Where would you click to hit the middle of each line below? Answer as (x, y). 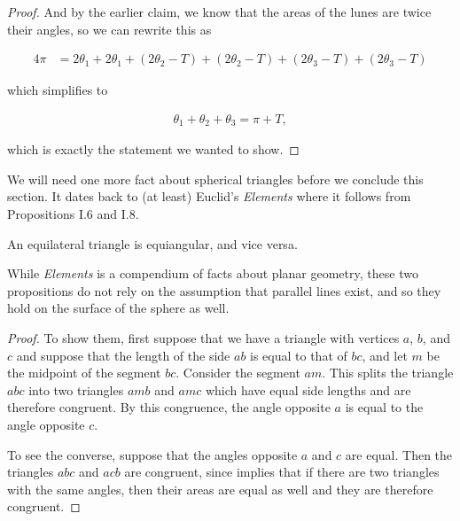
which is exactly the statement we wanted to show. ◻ (153, 149)
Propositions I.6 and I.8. (73, 214)
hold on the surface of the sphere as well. (118, 308)
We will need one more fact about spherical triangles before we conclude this (215, 179)
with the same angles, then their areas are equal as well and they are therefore (220, 489)
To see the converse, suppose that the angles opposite (152, 454)
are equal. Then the (399, 454)
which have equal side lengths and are (308, 389)
